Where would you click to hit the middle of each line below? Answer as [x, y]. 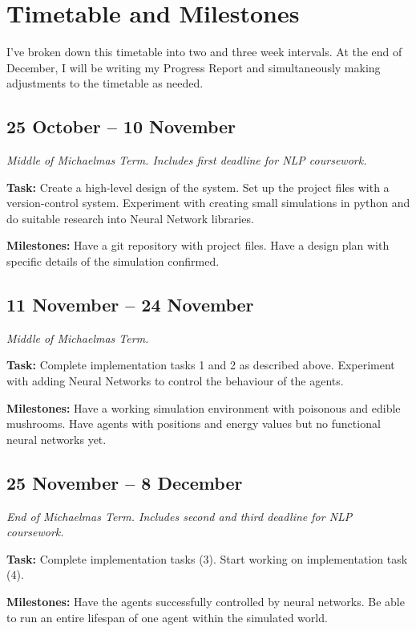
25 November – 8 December [125, 482]
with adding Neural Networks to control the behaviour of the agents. [175, 381]
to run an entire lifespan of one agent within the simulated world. [167, 617]
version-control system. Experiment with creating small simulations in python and [208, 203]
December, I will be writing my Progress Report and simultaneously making [194, 67]
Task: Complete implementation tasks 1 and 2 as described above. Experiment [201, 365]
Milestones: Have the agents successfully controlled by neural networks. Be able [206, 602]
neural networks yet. [57, 439]
